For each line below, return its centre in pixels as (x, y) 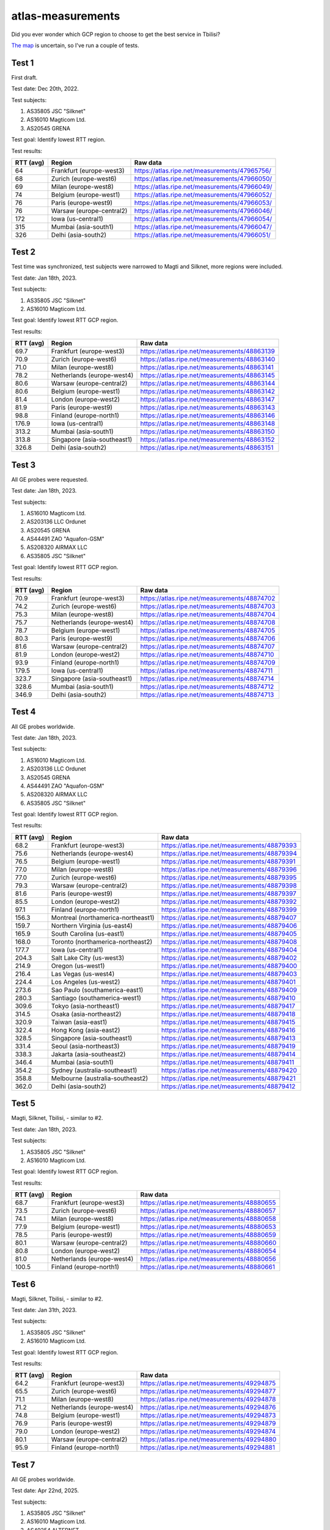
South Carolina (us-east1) (88, 933)
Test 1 (23, 63)
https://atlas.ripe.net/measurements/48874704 (208, 614)
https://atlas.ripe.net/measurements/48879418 (228, 1014)
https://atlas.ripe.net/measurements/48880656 (208, 1259)
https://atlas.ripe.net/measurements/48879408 (229, 941)
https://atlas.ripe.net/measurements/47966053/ (203, 203)
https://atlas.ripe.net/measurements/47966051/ (203, 234)
